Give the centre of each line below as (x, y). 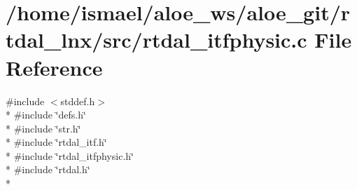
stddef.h (78, 101)
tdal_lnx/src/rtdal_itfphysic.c (156, 40)
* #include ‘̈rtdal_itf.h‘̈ (56, 142)
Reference (54, 67)
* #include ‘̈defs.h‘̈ (46, 115)
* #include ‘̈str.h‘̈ (43, 128)
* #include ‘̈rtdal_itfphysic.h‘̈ (70, 155)
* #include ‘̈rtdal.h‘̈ (48, 169)
